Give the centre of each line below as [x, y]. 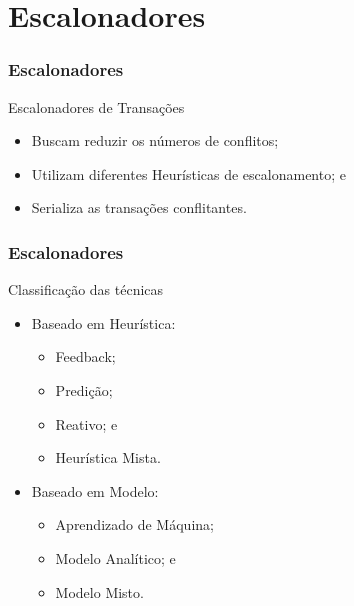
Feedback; [85, 356]
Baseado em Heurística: [103, 322]
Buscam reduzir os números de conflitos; [155, 140]
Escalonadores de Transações [96, 106]
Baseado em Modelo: [95, 490]
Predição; [84, 389]
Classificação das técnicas [86, 289]
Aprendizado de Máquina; [134, 524]
